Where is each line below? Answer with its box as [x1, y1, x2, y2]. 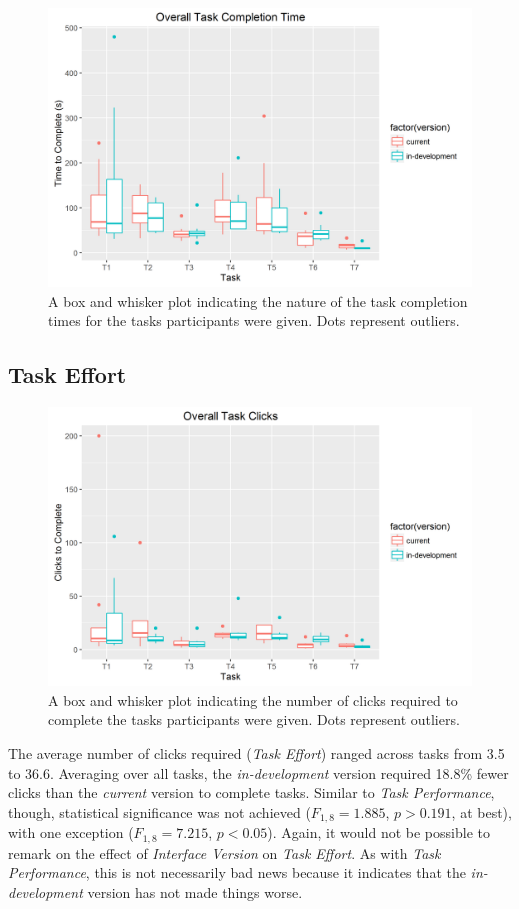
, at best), [451, 801, 512, 822]
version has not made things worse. [87, 881, 303, 902]
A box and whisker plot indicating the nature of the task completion [48, 290, 468, 311]
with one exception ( [8, 822, 134, 843]
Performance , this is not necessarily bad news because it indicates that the [8, 862, 466, 883]
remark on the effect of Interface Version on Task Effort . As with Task [8, 842, 441, 863]
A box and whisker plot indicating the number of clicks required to [48, 689, 458, 710]
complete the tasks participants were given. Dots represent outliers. [48, 709, 460, 730]
